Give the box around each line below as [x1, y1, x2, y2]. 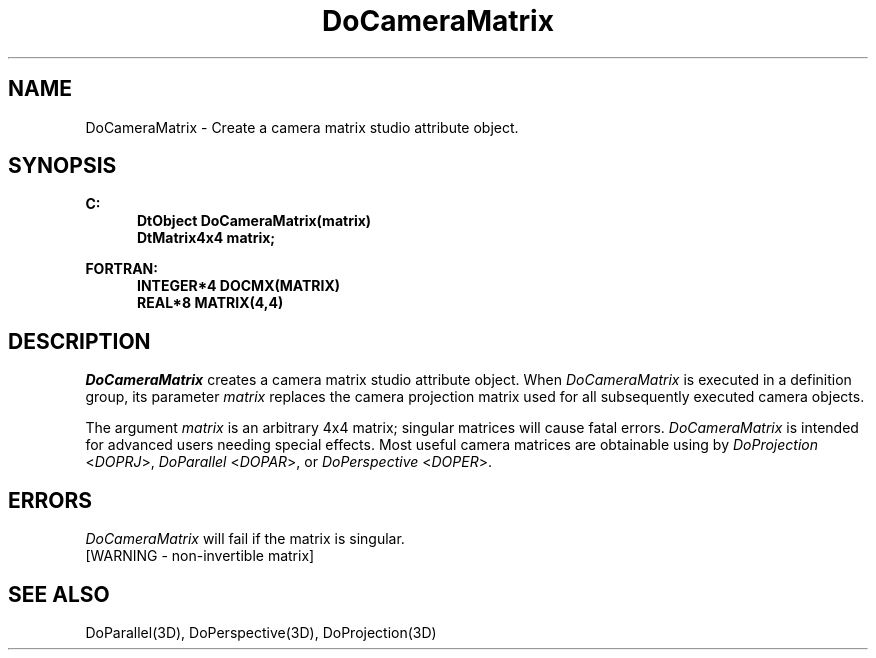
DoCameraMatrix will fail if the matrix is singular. [85, 530, 405, 548]
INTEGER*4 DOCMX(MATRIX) [137, 277, 341, 295]
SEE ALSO [8, 581, 110, 607]
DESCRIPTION [8, 328, 151, 354]
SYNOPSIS [8, 153, 117, 179]
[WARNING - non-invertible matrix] [85, 547, 315, 565]
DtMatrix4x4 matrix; [137, 229, 276, 247]
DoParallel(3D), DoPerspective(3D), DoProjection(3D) [85, 623, 437, 641]
